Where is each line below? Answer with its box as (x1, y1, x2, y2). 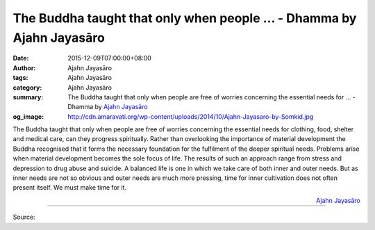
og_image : (12, 112, 44, 121)
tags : (12, 74, 28, 82)
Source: (12, 213, 35, 222)
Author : (12, 63, 36, 72)
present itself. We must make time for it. (12, 183, 127, 192)
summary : (12, 92, 44, 101)
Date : (12, 54, 29, 63)
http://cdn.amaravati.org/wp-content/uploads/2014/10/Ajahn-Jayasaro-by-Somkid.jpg (67, 112, 314, 121)
